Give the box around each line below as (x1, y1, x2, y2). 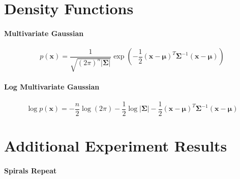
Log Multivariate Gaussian (4, 81, 100, 92)
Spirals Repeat (4, 165, 57, 175)
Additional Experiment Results (4, 135, 227, 156)
